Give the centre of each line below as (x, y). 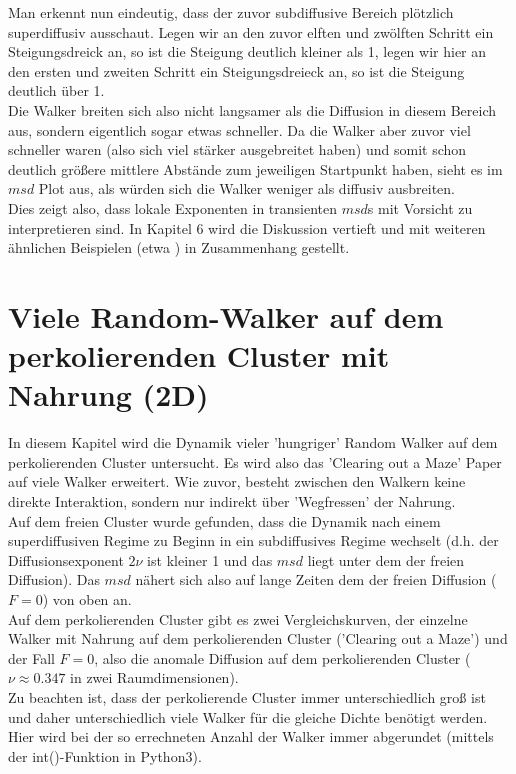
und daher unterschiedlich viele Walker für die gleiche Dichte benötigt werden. (248, 716)
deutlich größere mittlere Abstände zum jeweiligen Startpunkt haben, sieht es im (255, 168)
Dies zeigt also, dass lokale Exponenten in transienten (173, 207)
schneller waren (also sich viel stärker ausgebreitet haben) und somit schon (237, 149)
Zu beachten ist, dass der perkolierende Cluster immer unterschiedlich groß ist (247, 696)
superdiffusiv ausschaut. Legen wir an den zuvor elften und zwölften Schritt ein (251, 31)
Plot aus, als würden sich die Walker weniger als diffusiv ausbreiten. (246, 188)
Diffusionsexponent (66, 559)
